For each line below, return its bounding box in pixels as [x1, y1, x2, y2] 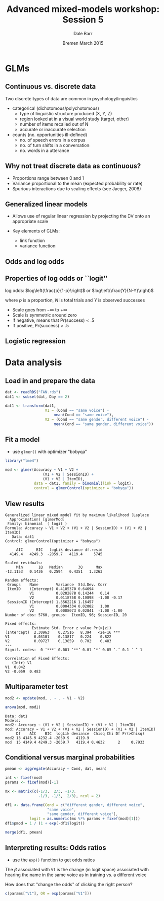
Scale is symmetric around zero [12, 312, 77, 318]
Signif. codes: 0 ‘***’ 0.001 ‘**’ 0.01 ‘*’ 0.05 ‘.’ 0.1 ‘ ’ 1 [5, 647, 142, 652]
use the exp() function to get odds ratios [12, 857, 95, 863]
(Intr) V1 [11, 660, 32, 665]
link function [19, 237, 45, 244]
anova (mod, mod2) [5, 704, 41, 710]
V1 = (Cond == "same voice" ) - [44, 408, 110, 413]
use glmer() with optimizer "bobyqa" [12, 449, 87, 454]
